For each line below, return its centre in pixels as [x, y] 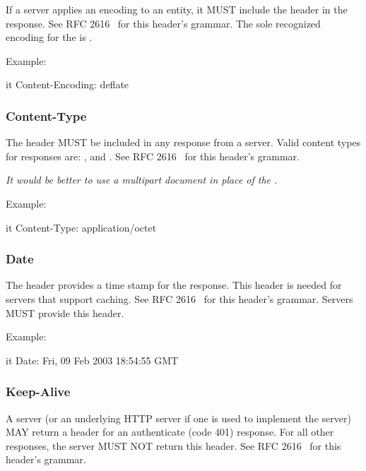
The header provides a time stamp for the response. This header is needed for [174, 285]
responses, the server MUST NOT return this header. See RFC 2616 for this [173, 445]
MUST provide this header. [65, 312]
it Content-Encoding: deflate [67, 84]
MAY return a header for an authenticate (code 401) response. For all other [170, 432]
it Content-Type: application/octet [81, 227]
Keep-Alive [38, 392]
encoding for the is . [49, 37]
